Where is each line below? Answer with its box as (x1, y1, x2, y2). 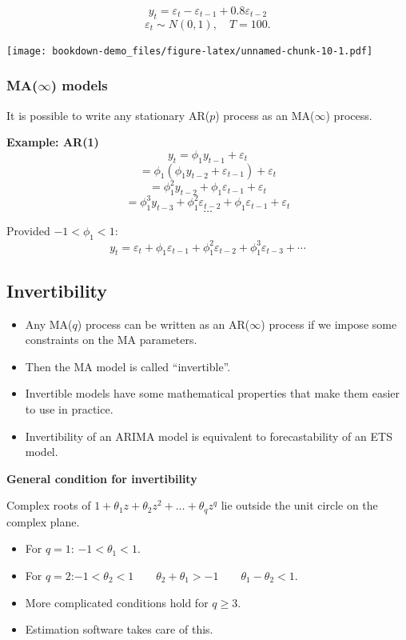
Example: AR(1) (6, 134, 99, 150)
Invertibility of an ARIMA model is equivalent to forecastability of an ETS (25, 427, 392, 444)
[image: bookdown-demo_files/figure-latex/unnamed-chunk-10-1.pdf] (6, 45, 373, 57)
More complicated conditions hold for (25, 594, 209, 610)
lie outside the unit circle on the (221, 497, 378, 514)
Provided (6, 222, 50, 239)
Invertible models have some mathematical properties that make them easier (25, 385, 400, 402)
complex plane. (6, 513, 80, 530)
